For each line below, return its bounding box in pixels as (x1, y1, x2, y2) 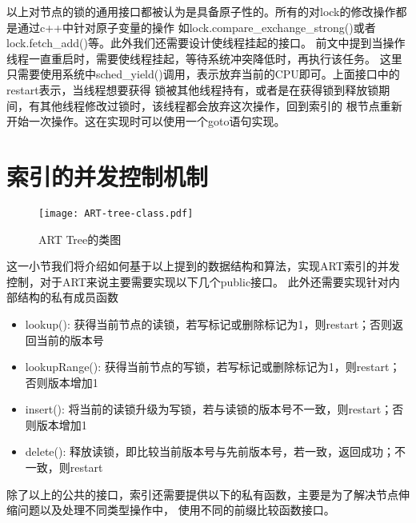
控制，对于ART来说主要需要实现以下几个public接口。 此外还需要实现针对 (6, 273, 389, 289)
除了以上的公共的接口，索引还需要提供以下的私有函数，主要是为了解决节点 (6, 485, 398, 502)
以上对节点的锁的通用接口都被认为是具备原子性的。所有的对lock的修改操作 (6, 3, 396, 19)
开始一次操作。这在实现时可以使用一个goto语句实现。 (6, 113, 286, 130)
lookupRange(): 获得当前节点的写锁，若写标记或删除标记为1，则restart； (25, 358, 401, 375)
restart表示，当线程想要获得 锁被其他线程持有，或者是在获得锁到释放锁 (6, 81, 379, 98)
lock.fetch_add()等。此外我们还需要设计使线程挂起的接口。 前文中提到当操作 (6, 34, 406, 51)
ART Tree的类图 (38, 230, 122, 247)
